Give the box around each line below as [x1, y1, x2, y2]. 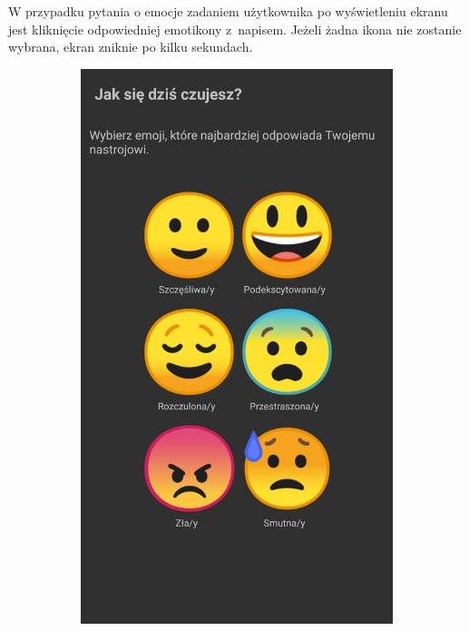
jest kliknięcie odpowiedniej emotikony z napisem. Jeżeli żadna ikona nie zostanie [8, 19, 462, 38]
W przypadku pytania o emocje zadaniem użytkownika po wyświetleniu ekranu [8, 2, 448, 20]
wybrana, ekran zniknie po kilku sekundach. [8, 37, 253, 56]
